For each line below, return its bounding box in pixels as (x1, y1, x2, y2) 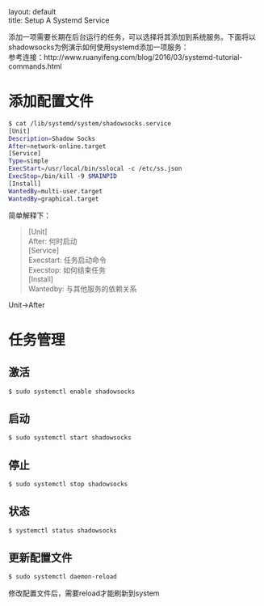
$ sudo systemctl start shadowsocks (8, 434, 132, 442)
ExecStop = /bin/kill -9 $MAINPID (8, 172, 117, 180)
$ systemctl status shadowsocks (8, 526, 117, 535)
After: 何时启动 (27, 236, 78, 246)
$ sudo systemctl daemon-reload (8, 573, 117, 581)
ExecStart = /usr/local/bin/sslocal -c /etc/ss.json (8, 165, 182, 173)
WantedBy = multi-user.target (8, 187, 103, 195)
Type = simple (8, 157, 48, 165)
